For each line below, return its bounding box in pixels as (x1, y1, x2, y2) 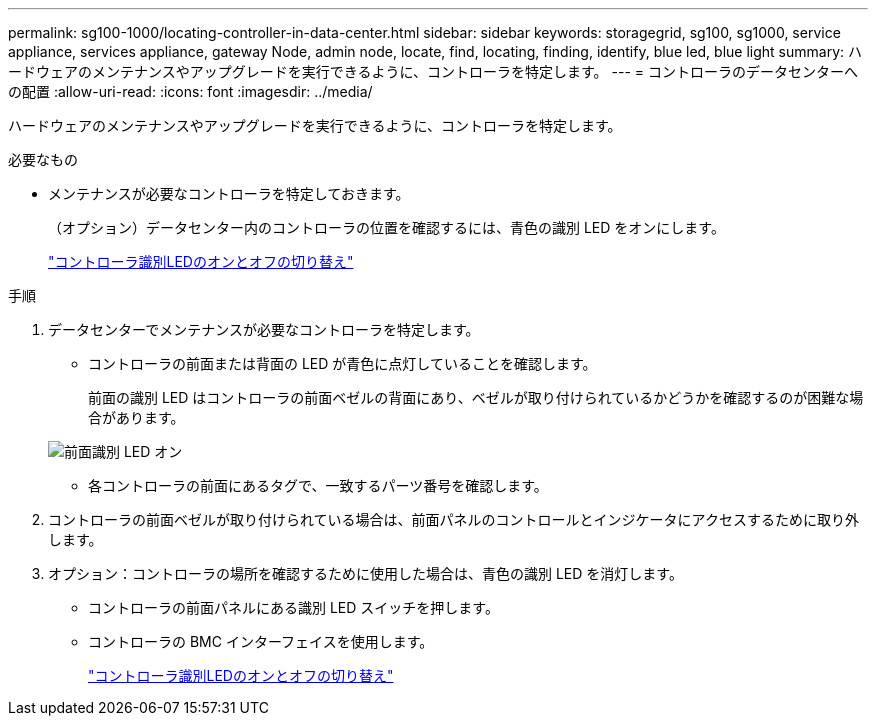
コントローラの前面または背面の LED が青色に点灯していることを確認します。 (88, 355, 597, 372)
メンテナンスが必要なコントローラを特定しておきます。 (48, 185, 410, 202)
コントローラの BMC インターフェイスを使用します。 (88, 633, 434, 650)
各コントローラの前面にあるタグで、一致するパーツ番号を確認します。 (88, 477, 548, 494)
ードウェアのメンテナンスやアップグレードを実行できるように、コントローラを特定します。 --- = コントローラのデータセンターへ (8, 63, 859, 80)
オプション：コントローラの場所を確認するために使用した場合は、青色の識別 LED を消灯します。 (48, 565, 683, 582)
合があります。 (88, 409, 185, 426)
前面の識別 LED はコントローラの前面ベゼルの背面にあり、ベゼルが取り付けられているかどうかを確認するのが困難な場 (88, 389, 864, 406)
